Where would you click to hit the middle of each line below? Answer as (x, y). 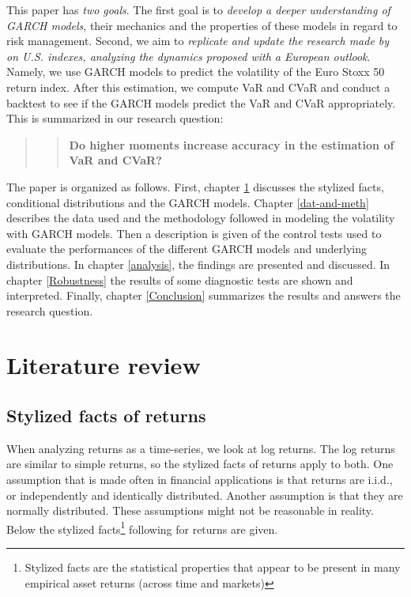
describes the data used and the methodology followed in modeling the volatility (201, 218)
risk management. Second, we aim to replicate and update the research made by (198, 41)
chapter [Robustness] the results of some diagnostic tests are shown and (180, 280)
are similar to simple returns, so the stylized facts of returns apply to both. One (200, 464)
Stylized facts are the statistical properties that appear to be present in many (213, 567)
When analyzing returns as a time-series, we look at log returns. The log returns (201, 448)
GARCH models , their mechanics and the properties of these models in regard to (202, 25)
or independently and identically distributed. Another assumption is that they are (205, 495)
